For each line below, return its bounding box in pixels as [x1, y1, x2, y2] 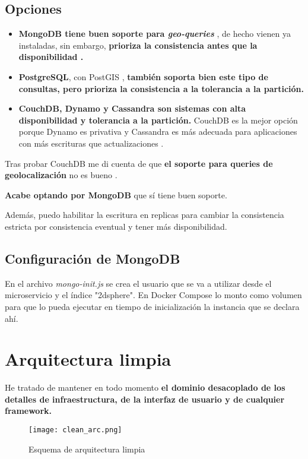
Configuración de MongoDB [5, 249, 180, 267]
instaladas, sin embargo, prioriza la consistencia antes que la [18, 39, 258, 51]
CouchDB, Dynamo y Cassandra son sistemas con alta [18, 102, 246, 115]
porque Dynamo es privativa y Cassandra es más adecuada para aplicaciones [18, 125, 297, 138]
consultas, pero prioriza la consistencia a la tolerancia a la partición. [18, 82, 304, 94]
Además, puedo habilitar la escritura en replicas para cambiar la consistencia [5, 208, 284, 221]
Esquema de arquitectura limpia [28, 442, 145, 455]
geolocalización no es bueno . [5, 169, 118, 181]
